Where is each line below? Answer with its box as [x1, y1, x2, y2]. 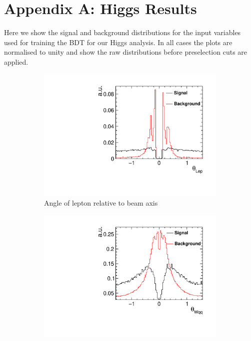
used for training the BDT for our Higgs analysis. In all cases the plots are [4, 37, 232, 47]
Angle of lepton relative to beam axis [44, 198, 158, 208]
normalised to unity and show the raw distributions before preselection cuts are [4, 47, 247, 57]
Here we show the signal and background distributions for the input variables [4, 27, 241, 38]
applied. [4, 56, 28, 67]
